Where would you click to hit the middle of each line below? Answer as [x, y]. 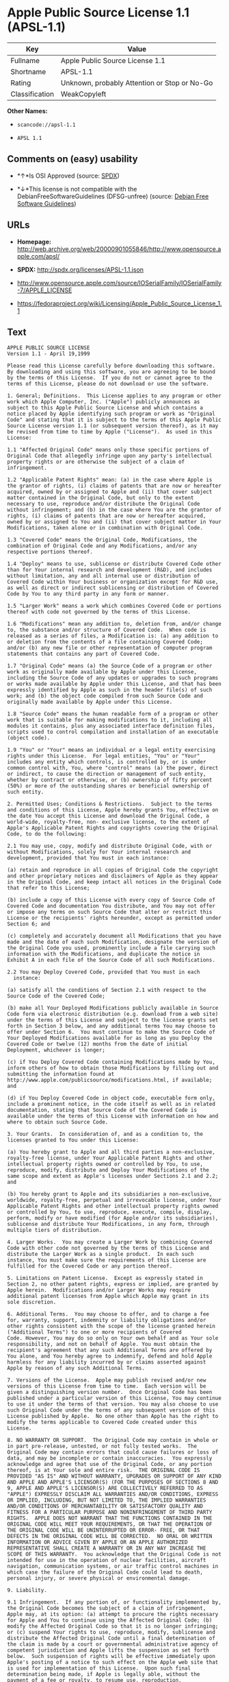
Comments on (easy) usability [72, 159]
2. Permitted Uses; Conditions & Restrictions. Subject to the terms [110, 804]
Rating [21, 82]
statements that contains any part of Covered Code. [84, 654]
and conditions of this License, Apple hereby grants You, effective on [113, 810]
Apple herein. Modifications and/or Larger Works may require [99, 1290]
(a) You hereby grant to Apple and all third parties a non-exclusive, [111, 1152]
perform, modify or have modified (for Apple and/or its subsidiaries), [113, 1218]
